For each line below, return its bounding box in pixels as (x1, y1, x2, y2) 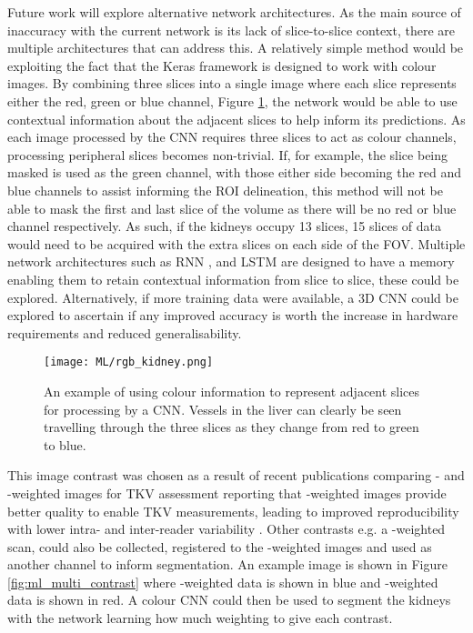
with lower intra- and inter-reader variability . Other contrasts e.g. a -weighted (7, 519, 446, 538)
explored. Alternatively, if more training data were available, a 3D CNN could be (7, 287, 458, 306)
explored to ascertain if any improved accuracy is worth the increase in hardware (7, 306, 458, 325)
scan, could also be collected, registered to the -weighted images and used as (7, 537, 432, 556)
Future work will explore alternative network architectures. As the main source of (7, 3, 461, 21)
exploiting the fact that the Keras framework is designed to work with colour (7, 55, 437, 75)
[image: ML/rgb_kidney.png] (44, 356, 214, 369)
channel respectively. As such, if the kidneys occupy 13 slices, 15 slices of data (7, 216, 441, 236)
